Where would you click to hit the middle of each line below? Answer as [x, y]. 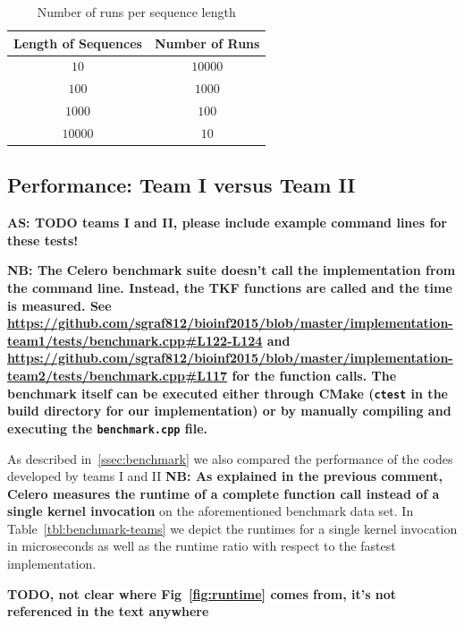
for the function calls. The [314, 376]
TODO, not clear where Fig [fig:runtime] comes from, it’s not [202, 593]
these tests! [43, 240]
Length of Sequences [78, 43]
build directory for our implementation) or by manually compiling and [229, 411]
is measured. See [59, 305]
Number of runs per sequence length [136, 12]
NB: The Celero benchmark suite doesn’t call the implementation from [232, 270]
